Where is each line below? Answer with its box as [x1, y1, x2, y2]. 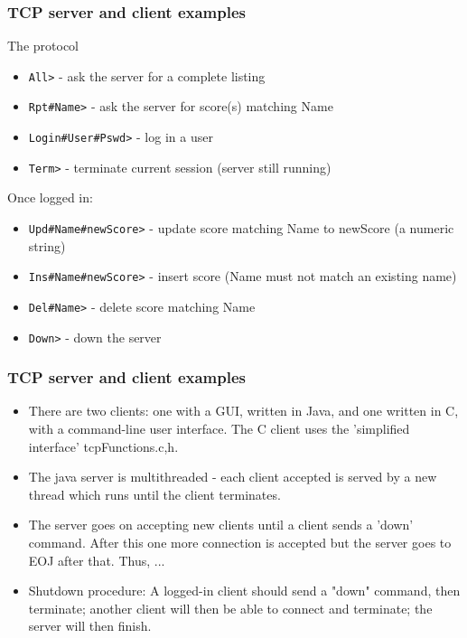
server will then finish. [28, 616, 152, 635]
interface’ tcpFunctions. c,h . [28, 436, 179, 455]
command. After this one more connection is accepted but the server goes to [28, 533, 452, 552]
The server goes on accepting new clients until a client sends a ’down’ [28, 515, 414, 534]
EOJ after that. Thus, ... [28, 550, 165, 569]
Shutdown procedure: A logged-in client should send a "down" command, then [28, 581, 461, 600]
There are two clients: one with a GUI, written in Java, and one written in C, [28, 401, 459, 420]
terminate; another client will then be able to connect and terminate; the [28, 598, 433, 617]
